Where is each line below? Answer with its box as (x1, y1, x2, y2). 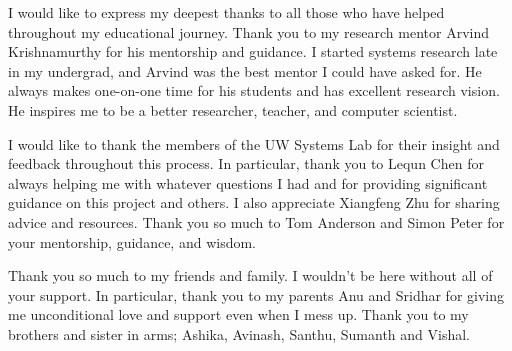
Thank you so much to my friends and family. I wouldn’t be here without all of (8, 265, 493, 286)
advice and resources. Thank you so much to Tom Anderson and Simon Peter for (8, 211, 505, 232)
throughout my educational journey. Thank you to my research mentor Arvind (8, 21, 490, 42)
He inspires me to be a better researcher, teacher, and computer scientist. (8, 99, 458, 120)
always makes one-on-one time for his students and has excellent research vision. (8, 80, 500, 101)
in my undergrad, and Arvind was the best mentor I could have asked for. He (8, 60, 482, 81)
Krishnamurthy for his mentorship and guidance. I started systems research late (8, 41, 498, 62)
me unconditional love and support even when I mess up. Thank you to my (8, 304, 469, 325)
